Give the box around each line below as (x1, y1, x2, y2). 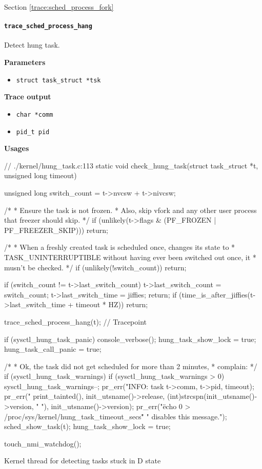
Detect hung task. (4, 39, 60, 50)
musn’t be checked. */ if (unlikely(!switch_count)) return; (4, 262, 187, 272)
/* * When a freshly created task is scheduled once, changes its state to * (4, 242, 235, 252)
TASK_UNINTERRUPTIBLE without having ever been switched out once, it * (4, 251, 256, 262)
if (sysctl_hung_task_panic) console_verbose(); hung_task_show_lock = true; (4, 333, 256, 344)
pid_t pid (16, 128, 50, 136)
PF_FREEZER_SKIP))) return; (4, 224, 108, 235)
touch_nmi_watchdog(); (4, 438, 82, 449)
